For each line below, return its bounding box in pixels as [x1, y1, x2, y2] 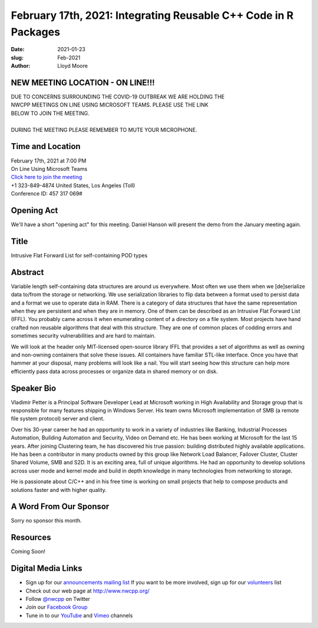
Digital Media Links [11, 563, 82, 574]
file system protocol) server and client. [11, 415, 105, 422]
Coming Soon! [11, 548, 46, 555]
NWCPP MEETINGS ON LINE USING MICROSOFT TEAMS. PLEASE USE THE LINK [11, 101, 208, 108]
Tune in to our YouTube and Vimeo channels [25, 612, 133, 619]
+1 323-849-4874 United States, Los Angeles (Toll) [11, 181, 135, 189]
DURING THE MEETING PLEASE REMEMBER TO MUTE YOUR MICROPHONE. [11, 126, 197, 133]
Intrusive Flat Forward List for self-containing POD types [11, 252, 148, 259]
